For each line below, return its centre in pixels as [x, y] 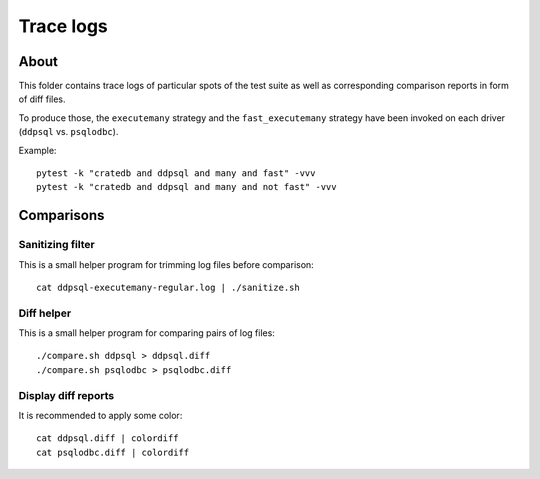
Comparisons [61, 215]
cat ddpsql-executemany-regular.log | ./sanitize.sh [168, 287]
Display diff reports [66, 395]
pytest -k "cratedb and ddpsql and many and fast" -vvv [176, 173]
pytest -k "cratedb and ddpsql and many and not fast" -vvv [186, 187]
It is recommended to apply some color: [100, 416]
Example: [37, 150]
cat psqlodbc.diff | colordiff [113, 452]
